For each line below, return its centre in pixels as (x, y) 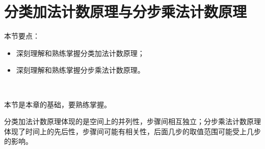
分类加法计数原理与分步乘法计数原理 (126, 11)
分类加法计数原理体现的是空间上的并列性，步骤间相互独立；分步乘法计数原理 (132, 121)
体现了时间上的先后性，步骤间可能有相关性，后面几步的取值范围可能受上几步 (132, 131)
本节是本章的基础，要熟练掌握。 (58, 104)
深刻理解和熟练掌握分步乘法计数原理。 (80, 70)
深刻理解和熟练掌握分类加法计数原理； (80, 53)
